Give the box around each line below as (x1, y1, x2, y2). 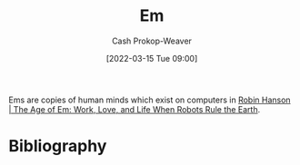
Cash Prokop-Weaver (111, 35, 193, 46)
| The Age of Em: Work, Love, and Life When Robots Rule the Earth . (8, 103, 261, 114)
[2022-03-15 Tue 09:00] (105, 53, 198, 63)
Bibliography (8, 136, 107, 157)
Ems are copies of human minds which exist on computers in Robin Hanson (8, 94, 292, 105)
